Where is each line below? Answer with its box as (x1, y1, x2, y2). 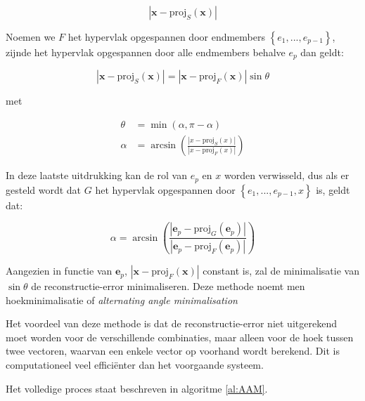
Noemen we (6, 29, 56, 44)
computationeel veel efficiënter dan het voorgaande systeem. (6, 357, 264, 372)
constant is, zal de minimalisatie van (203, 263, 359, 278)
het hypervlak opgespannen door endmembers (68, 29, 266, 44)
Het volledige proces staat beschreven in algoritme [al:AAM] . (6, 381, 268, 395)
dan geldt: (300, 45, 344, 59)
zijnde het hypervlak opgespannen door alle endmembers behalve (6, 45, 286, 59)
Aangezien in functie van (6, 263, 113, 278)
